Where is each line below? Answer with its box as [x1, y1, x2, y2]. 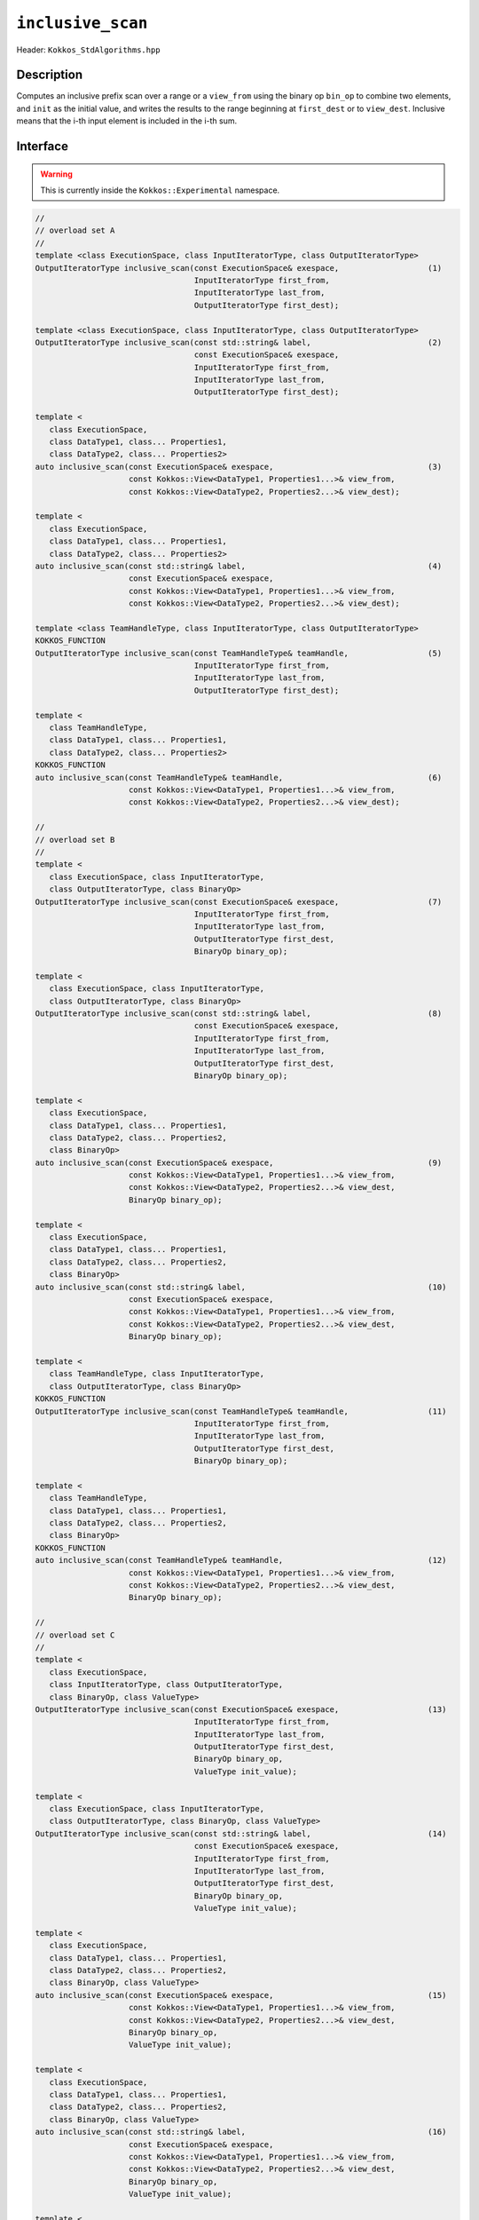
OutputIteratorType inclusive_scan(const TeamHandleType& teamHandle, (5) [35, 648, 443, 658]
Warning [40, 169, 73, 179]
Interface [16, 139, 68, 155]
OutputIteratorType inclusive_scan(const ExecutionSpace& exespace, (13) [35, 1704, 447, 1714]
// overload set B [35, 835, 115, 844]
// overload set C [35, 1629, 115, 1640]
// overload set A [35, 226, 115, 235]
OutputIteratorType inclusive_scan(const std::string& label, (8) [35, 1009, 443, 1019]
